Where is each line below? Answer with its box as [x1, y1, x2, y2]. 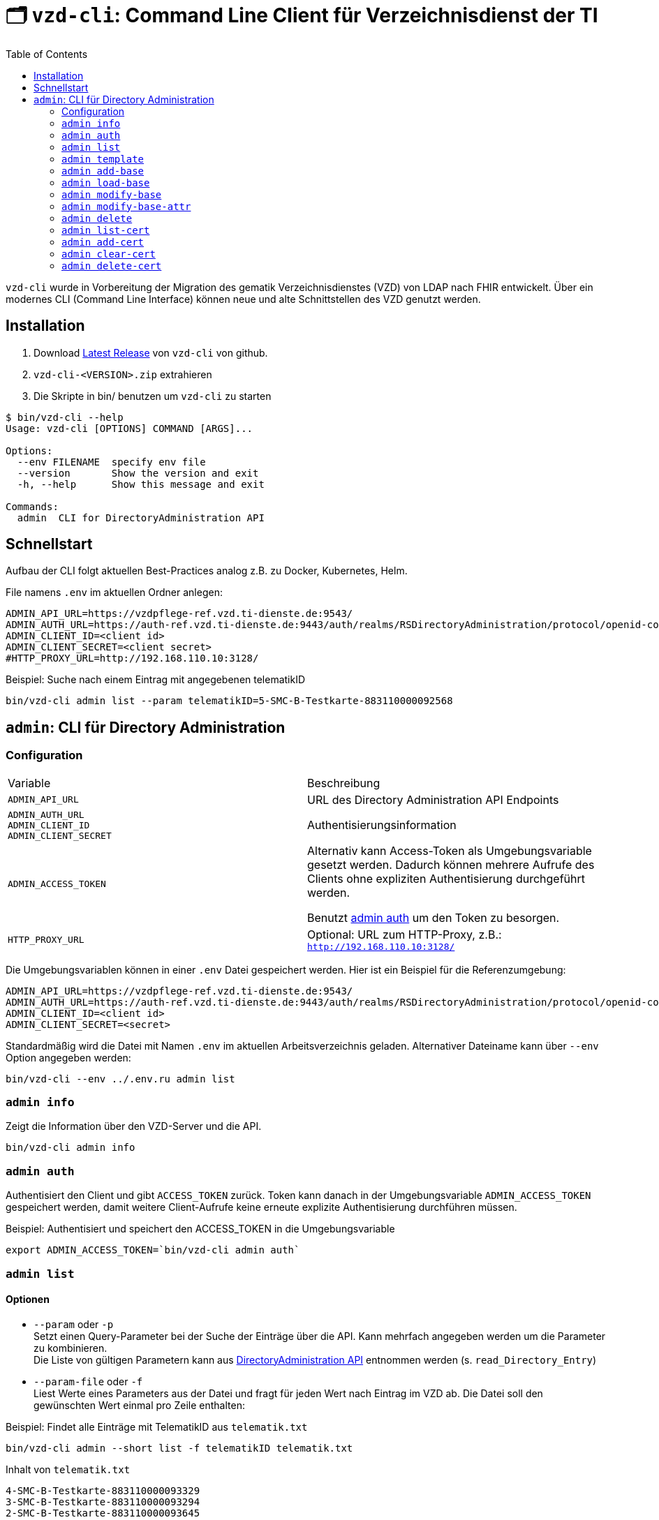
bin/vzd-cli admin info [6, 1142, 135, 1154]
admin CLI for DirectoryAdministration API [17, 512, 265, 523]
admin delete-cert [61, 260, 162, 271]
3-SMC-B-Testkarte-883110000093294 [6, 1496, 200, 1507]
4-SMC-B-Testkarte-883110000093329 [6, 1484, 200, 1496]
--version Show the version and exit [17, 467, 259, 479]
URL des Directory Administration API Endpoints [307, 792, 559, 807]
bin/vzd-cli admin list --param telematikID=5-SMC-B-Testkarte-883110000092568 [6, 695, 453, 707]
